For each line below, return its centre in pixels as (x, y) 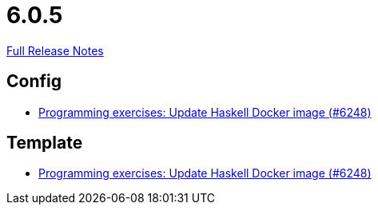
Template (45, 143)
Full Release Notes (55, 50)
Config (34, 82)
